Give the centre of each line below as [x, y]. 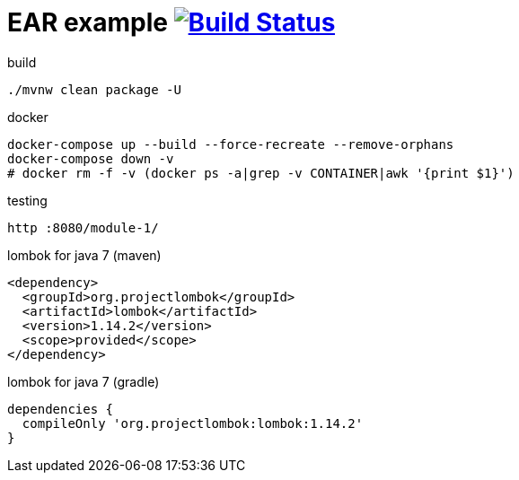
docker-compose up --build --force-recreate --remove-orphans [231, 144]
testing [27, 200]
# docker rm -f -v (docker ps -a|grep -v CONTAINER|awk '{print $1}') [261, 173]
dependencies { [61, 409]
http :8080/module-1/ [83, 227]
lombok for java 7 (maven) [84, 255]
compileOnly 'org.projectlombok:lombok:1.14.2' [193, 423]
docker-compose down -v [91, 158]
